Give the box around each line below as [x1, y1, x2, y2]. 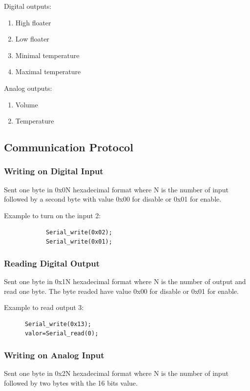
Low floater [15, 34, 49, 44]
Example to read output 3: [4, 302, 84, 312]
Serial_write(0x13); [24, 320, 91, 328]
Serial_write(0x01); [45, 238, 112, 246]
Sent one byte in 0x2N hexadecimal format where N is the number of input [4, 368, 229, 378]
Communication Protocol [4, 140, 133, 155]
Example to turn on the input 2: [4, 210, 101, 220]
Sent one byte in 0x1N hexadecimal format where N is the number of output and [4, 276, 246, 286]
